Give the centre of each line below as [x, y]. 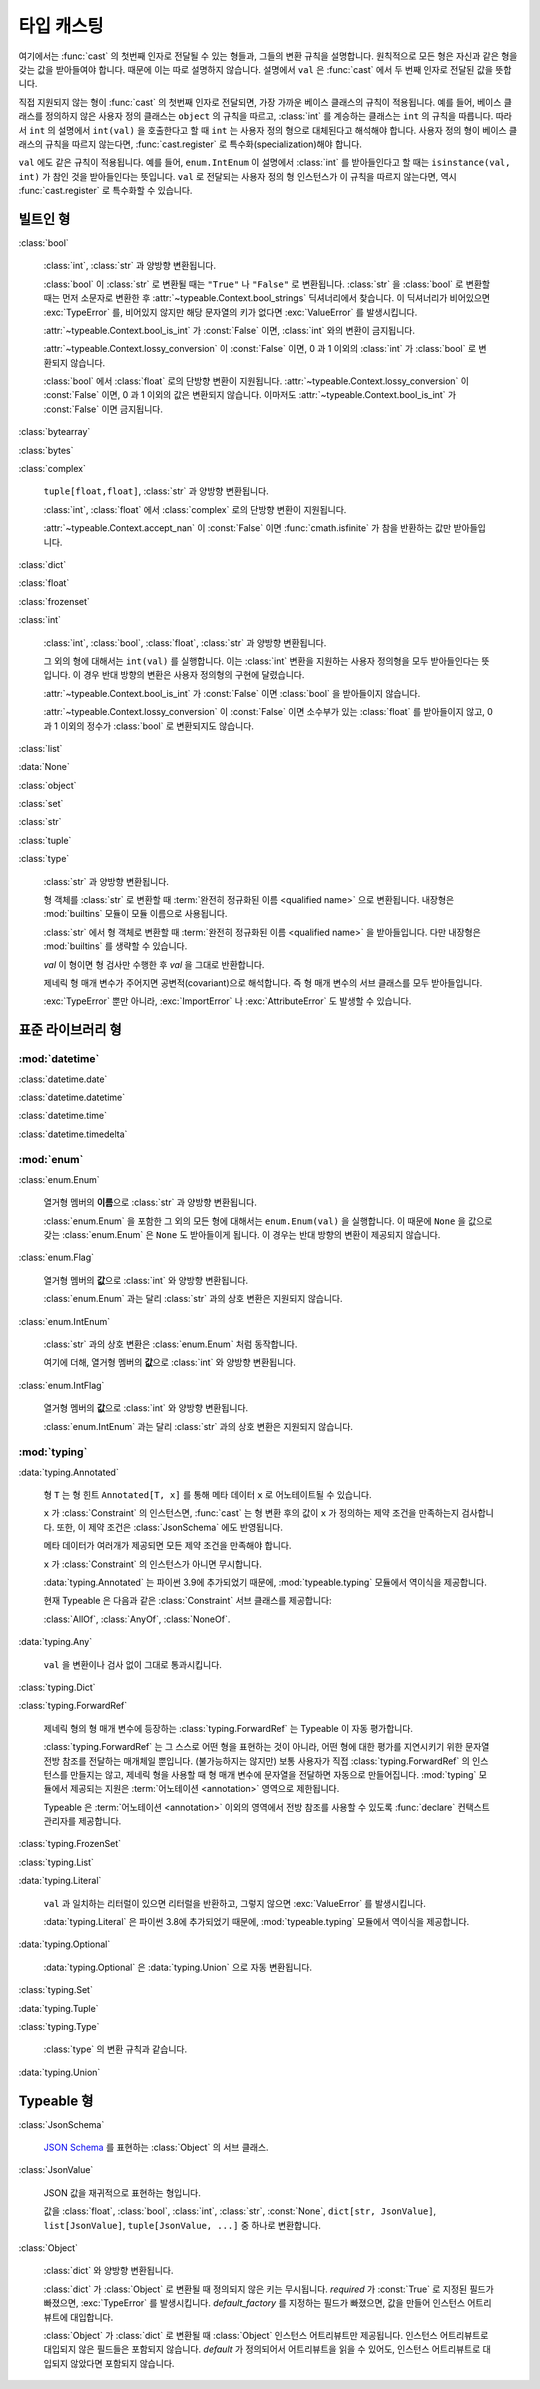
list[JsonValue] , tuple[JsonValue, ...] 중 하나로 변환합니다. [182, 2225]
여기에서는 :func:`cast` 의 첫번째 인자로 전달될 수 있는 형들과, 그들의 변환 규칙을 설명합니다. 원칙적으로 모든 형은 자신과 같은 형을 [268, 56]
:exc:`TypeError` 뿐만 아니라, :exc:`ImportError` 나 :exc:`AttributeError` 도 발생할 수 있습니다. [227, 1001]
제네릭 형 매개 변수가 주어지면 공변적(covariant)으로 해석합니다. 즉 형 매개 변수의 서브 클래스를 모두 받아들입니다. [263, 982]
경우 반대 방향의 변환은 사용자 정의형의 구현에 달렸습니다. [194, 675]
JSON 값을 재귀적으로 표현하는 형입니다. [122, 2192]
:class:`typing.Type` [59, 2026]
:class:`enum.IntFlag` [61, 1385]
